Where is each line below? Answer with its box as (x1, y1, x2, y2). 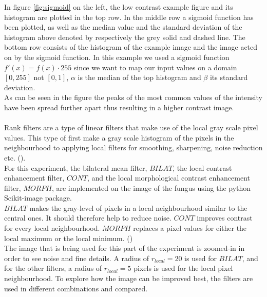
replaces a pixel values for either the (133, 223, 247, 233)
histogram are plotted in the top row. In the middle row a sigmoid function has (4, 11, 254, 22)
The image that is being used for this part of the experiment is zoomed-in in (4, 243, 245, 253)
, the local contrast (173, 162, 232, 173)
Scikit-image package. (4, 192, 72, 203)
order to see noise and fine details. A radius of (4, 252, 149, 263)
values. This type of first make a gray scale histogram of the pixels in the (4, 132, 234, 143)
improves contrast (197, 212, 253, 223)
